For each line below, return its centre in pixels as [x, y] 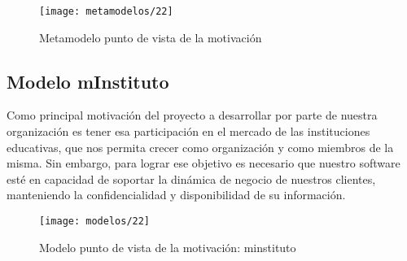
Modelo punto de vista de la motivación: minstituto [168, 247]
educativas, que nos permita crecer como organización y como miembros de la [200, 147]
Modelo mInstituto [88, 81]
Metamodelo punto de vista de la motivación [151, 37]
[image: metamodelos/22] [106, 11]
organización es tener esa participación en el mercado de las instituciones [188, 131]
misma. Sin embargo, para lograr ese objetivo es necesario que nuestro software [203, 163]
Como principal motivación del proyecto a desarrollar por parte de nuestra [192, 115]
